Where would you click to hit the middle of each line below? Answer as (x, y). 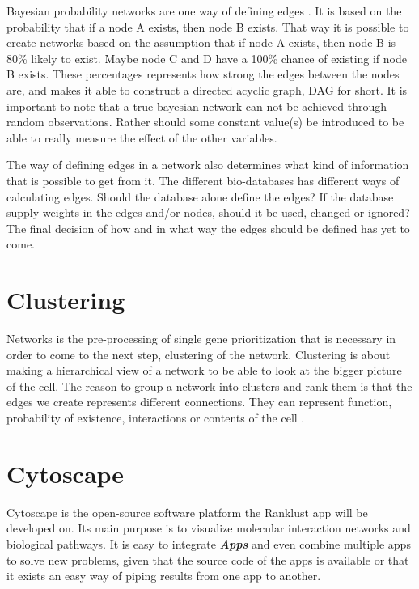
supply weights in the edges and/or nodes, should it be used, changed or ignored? (208, 212)
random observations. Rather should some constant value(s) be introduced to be (205, 122)
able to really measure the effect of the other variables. (142, 137)
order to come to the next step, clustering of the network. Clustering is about (199, 354)
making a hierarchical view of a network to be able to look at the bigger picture (204, 370)
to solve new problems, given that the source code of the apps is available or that (208, 559)
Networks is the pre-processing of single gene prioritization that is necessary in (201, 339)
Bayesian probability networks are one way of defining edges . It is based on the (204, 11)
